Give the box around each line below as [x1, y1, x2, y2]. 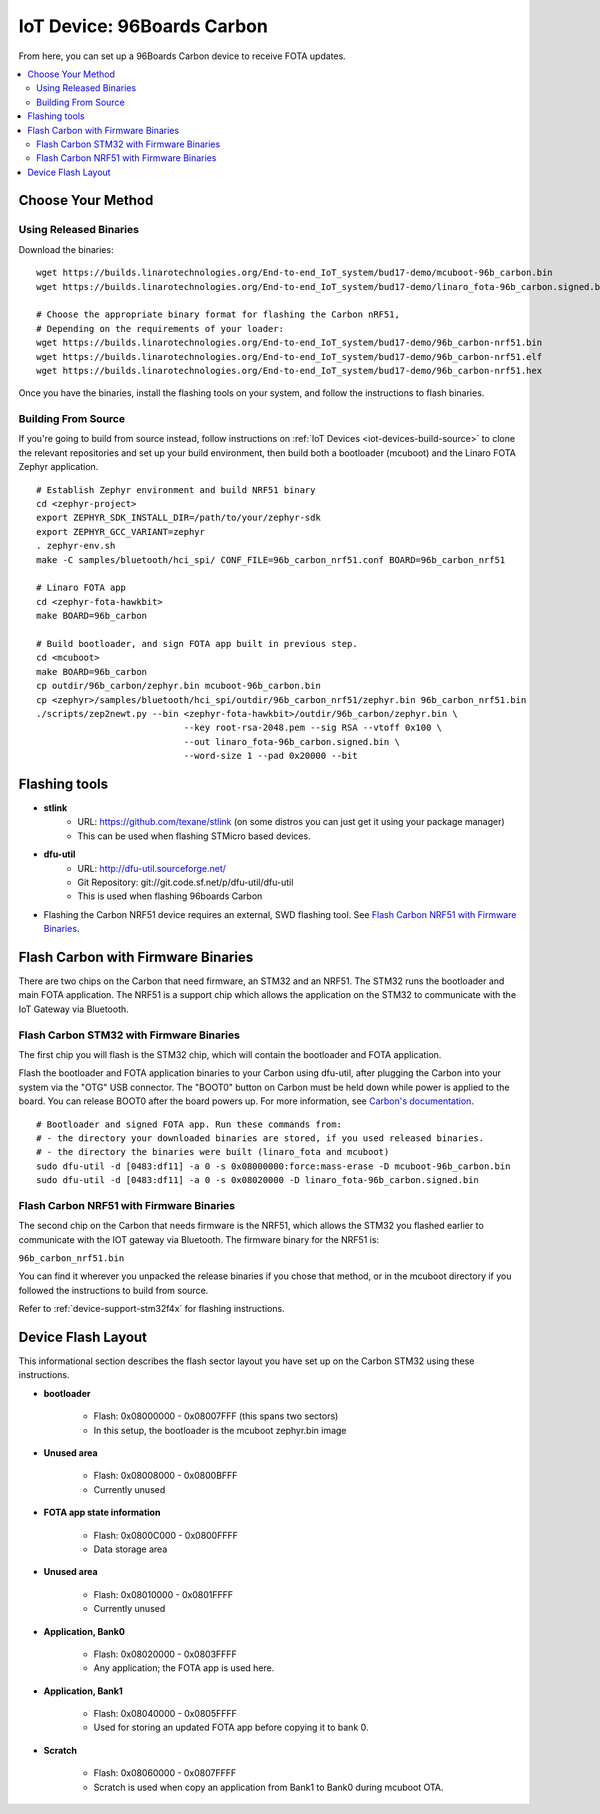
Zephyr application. [18, 461, 99, 473]
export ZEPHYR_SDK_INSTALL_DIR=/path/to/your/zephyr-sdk [36, 512, 322, 524]
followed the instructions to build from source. [18, 1284, 209, 1296]
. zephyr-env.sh [36, 540, 116, 552]
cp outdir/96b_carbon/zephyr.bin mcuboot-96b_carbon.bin [36, 680, 322, 692]
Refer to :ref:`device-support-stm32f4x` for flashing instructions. [18, 1303, 285, 1315]
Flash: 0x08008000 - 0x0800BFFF [93, 1470, 238, 1482]
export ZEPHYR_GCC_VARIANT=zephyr [36, 526, 205, 537]
